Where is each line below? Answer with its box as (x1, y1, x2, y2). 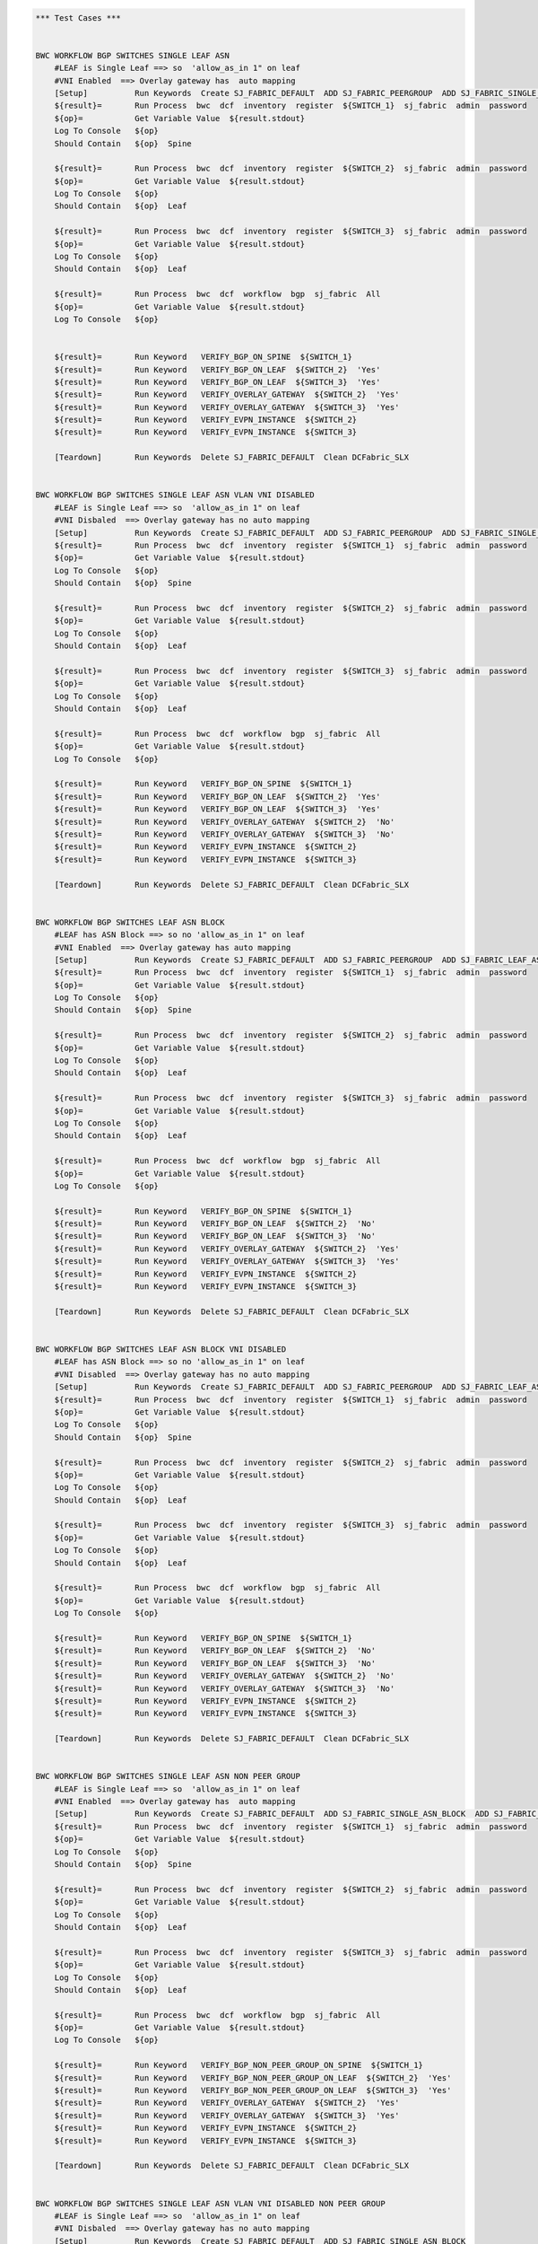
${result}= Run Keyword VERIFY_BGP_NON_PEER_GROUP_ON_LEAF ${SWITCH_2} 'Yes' (54, 2073, 452, 2082)
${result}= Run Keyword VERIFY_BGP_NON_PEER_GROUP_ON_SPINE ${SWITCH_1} (54, 2060, 423, 2071)
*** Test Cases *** (35, 13, 121, 22)
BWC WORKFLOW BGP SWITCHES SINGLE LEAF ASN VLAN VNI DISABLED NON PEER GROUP (35, 2198, 386, 2208)
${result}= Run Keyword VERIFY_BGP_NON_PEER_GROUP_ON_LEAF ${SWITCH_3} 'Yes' (54, 2085, 452, 2096)
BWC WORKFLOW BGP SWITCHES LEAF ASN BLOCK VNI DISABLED (35, 1345, 287, 1354)
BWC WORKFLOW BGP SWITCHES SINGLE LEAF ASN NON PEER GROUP (35, 1771, 300, 1782)
